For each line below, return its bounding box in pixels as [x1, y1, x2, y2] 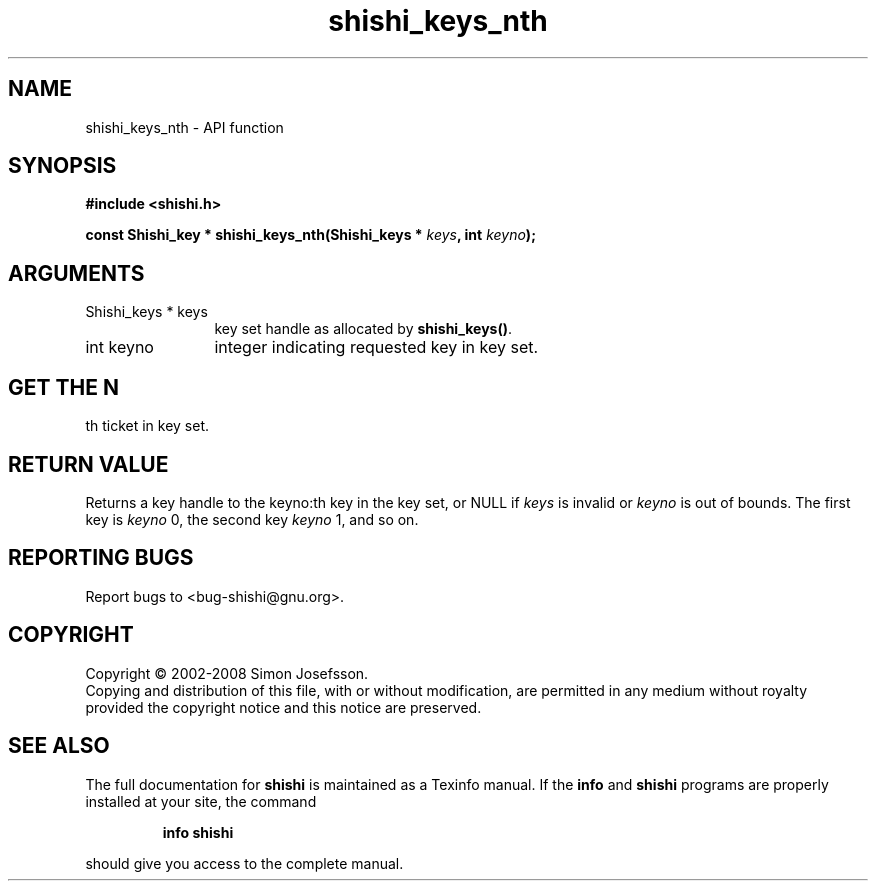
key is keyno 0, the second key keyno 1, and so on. [85, 510, 419, 528]
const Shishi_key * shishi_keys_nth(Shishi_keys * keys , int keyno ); [85, 226, 536, 244]
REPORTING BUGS [8, 545, 194, 571]
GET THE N [8, 374, 119, 400]
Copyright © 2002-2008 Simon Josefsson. [85, 664, 369, 682]
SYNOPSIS [8, 153, 117, 179]
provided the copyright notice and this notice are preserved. [85, 698, 482, 716]
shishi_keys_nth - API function [85, 118, 284, 136]
